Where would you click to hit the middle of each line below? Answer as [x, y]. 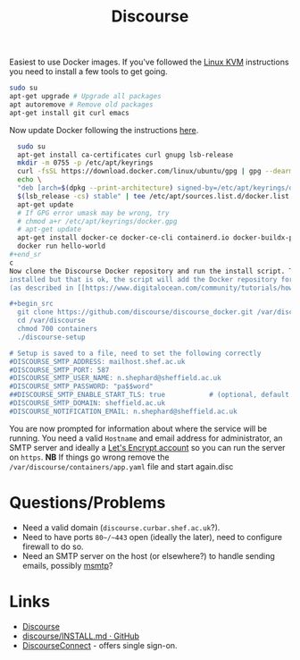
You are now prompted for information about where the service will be [138, 428]
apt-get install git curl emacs [69, 113]
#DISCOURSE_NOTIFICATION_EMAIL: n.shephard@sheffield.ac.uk [124, 411]
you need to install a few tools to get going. [88, 72]
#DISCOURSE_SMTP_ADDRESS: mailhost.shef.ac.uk [97, 361]
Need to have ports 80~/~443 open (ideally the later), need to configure [152, 537]
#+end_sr [25, 255]
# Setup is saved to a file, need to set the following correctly [135, 353]
